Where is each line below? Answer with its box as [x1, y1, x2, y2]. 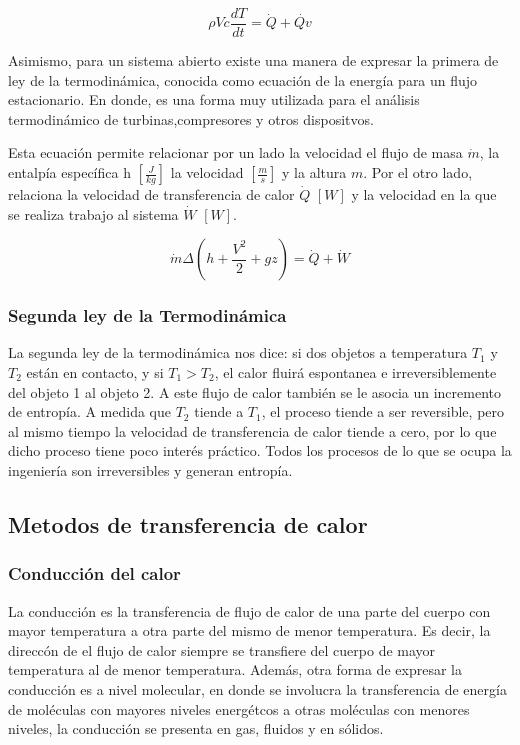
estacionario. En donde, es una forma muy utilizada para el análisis [8, 89, 420, 110]
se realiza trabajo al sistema [8, 203, 179, 224]
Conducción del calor [8, 561, 181, 586]
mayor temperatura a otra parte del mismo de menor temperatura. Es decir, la [8, 620, 491, 641]
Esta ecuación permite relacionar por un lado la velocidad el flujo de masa [8, 142, 463, 163]
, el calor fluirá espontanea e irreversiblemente [214, 362, 497, 383]
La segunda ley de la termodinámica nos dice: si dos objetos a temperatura [8, 342, 468, 363]
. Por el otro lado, [363, 162, 473, 183]
